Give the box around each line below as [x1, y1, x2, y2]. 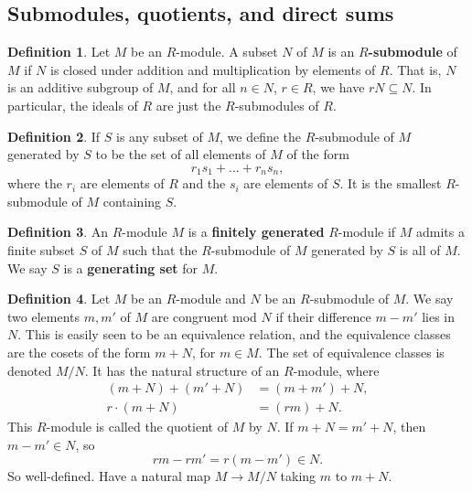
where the [7, 174, 62, 193]
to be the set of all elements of [95, 144, 266, 164]
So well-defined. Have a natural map [7, 466, 211, 486]
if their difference [275, 306, 371, 326]
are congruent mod [151, 306, 257, 326]
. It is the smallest [339, 174, 442, 193]
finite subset [7, 241, 76, 259]
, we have [312, 78, 365, 97]
